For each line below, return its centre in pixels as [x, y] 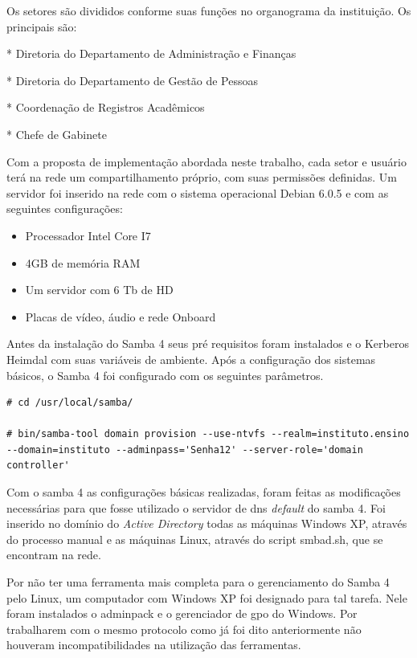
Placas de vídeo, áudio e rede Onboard [121, 316]
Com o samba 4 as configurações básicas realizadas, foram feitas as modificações [204, 492]
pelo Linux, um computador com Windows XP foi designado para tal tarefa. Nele [207, 597]
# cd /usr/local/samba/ [70, 403]
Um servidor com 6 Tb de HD [99, 290]
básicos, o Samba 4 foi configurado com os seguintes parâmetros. [165, 375]
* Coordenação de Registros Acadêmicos [106, 107]
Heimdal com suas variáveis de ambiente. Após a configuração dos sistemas [191, 359]
